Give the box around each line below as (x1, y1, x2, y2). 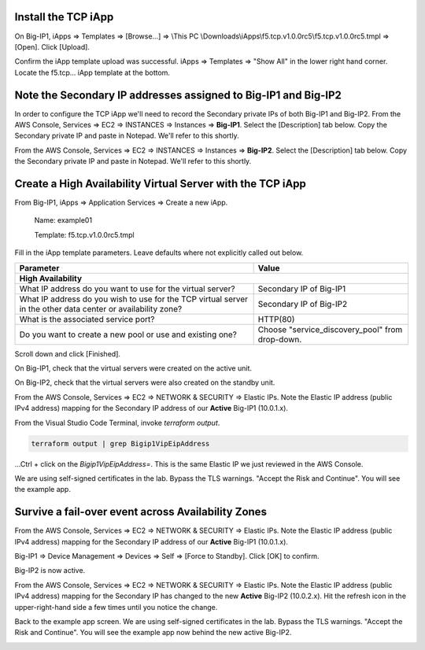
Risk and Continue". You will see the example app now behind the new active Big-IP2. (14, 628, 292, 637)
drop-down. (257, 334, 302, 345)
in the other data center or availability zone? (19, 303, 183, 314)
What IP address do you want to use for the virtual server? (19, 283, 235, 294)
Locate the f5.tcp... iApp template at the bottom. (14, 68, 171, 77)
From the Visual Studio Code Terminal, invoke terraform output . (14, 418, 220, 427)
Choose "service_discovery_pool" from (257, 323, 403, 334)
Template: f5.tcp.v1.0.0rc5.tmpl (34, 230, 135, 239)
